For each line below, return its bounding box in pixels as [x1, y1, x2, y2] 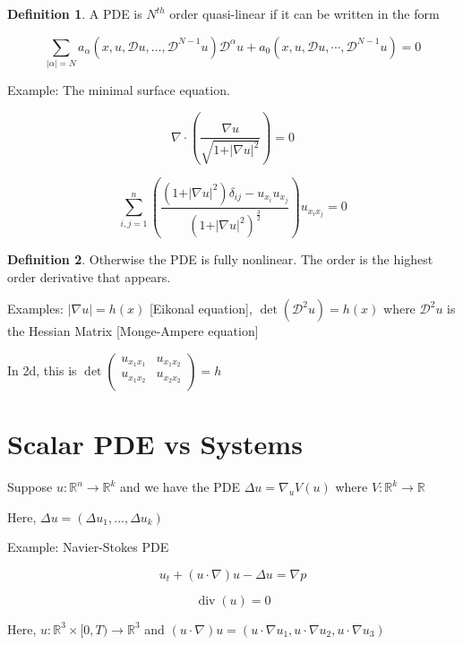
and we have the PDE [120, 477, 241, 496]
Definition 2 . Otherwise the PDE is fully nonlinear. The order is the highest [7, 250, 433, 269]
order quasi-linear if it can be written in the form [169, 4, 440, 22]
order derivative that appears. [7, 267, 171, 286]
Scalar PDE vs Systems [7, 426, 303, 462]
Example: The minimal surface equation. [7, 80, 230, 99]
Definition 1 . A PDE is [7, 4, 142, 22]
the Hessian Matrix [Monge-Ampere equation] [7, 322, 259, 340]
